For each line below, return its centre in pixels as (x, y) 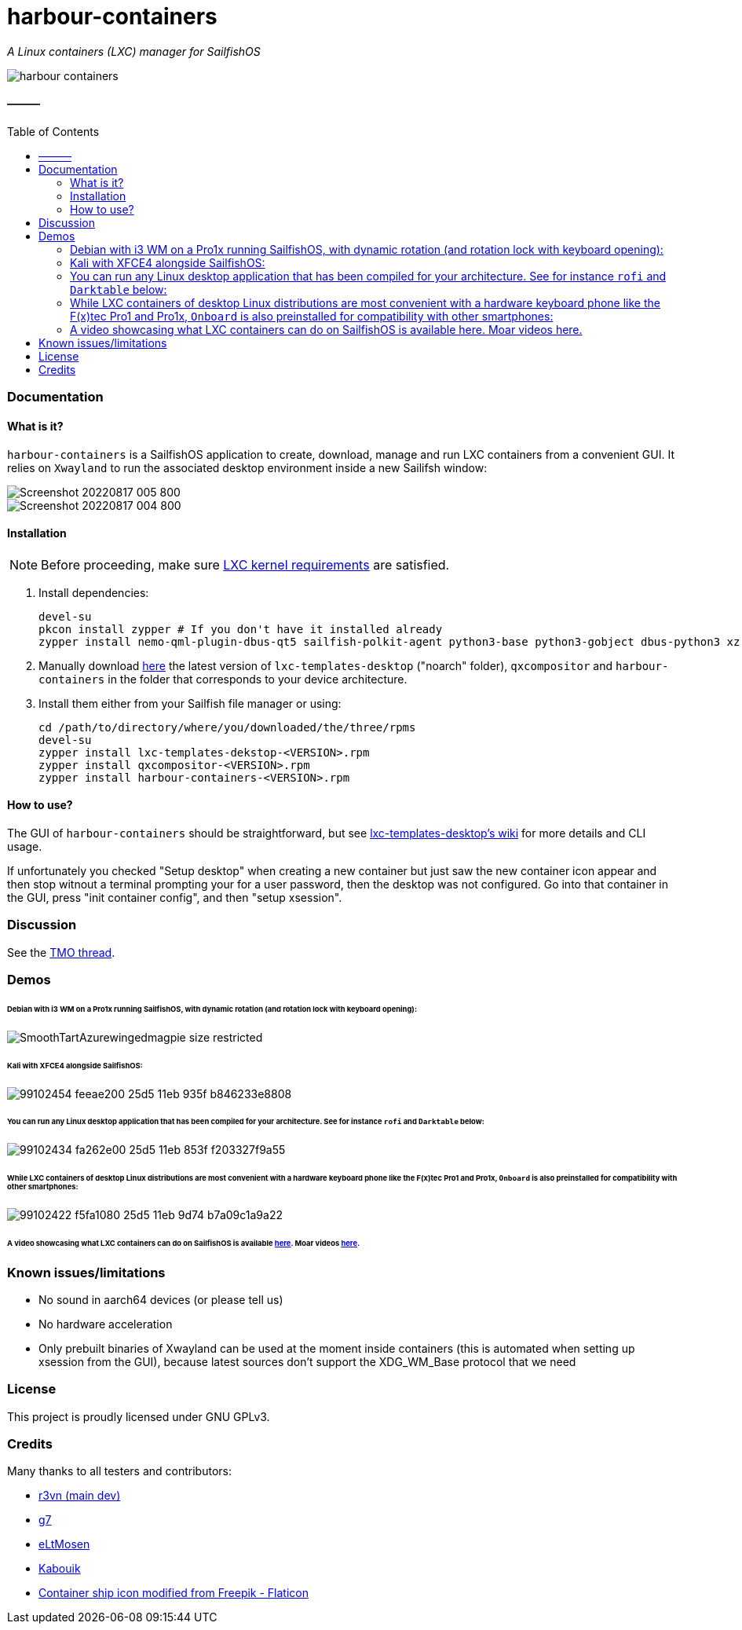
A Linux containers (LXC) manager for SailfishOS (134, 51)
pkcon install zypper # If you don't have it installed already (241, 629)
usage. (25, 846)
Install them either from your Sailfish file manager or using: (190, 703)
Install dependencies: (94, 592)
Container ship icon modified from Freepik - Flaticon (174, 1593)
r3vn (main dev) (80, 1496)
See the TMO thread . (61, 952)
